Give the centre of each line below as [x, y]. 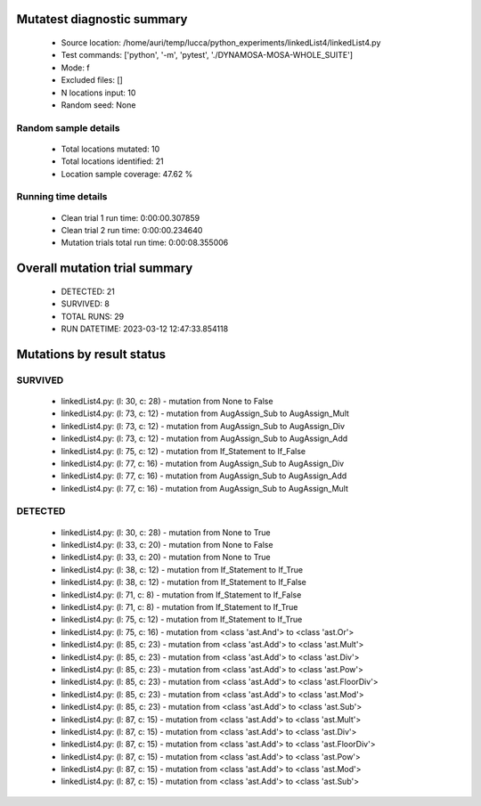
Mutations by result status [91, 354]
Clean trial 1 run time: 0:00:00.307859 [130, 217]
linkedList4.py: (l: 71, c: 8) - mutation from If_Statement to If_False [181, 594]
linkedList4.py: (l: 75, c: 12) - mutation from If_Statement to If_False [183, 451]
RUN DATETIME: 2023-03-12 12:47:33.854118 [145, 329]
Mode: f [75, 68]
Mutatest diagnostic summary [102, 19]
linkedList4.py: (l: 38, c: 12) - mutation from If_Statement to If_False [184, 582]
